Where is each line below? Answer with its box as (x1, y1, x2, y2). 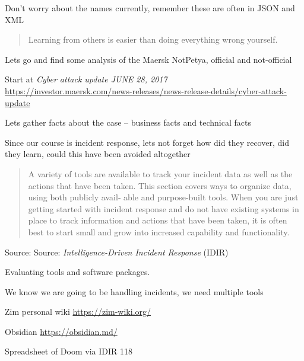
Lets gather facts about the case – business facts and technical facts (5, 116, 251, 129)
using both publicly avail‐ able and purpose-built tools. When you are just (28, 191, 299, 203)
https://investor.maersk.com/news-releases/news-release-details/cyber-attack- (5, 84, 287, 97)
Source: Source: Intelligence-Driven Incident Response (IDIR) (5, 245, 229, 258)
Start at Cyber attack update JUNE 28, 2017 (5, 73, 167, 85)
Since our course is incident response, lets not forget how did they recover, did (5, 136, 289, 148)
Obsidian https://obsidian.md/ (5, 325, 118, 337)
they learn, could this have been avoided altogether (5, 148, 191, 160)
